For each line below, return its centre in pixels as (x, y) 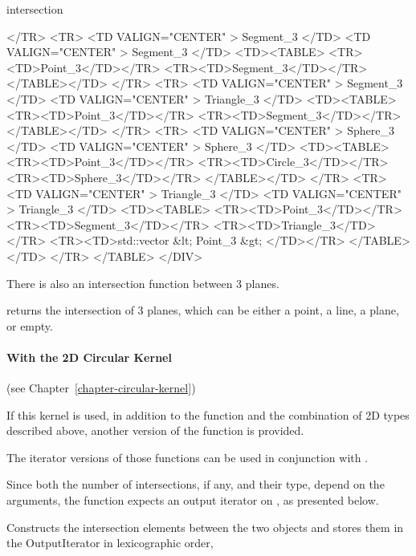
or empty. (30, 325)
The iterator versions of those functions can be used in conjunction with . (188, 457)
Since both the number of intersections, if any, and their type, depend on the (196, 484)
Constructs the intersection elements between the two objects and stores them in (205, 527)
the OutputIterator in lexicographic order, (110, 543)
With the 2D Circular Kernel (89, 357)
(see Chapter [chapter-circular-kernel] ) (101, 388)
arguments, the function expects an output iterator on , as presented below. (193, 500)
